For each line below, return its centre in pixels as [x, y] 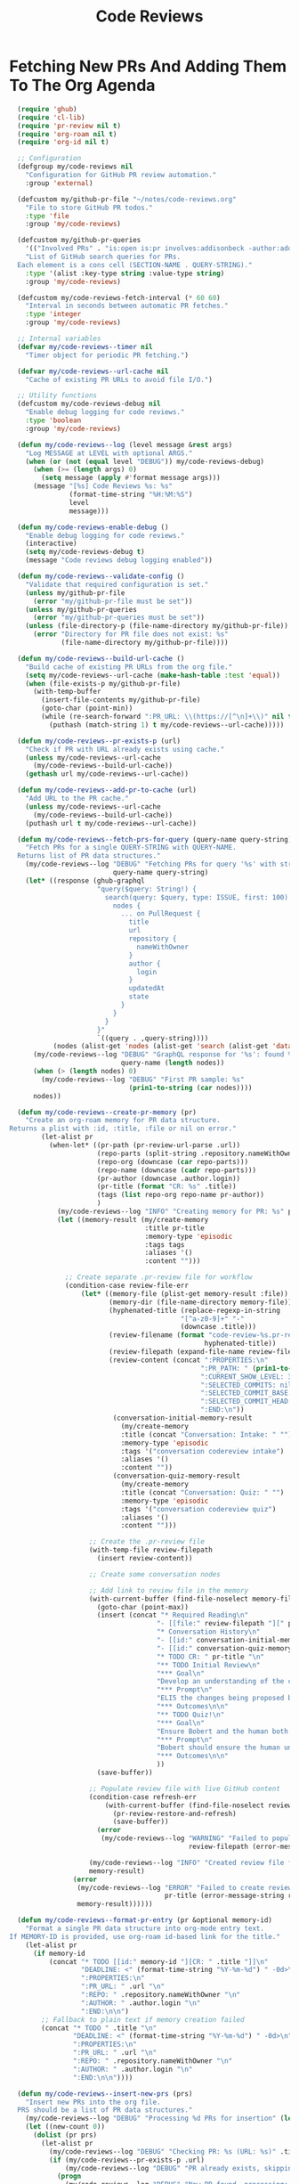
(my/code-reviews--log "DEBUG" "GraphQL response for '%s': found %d [164, 1055]
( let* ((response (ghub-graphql [85, 880]
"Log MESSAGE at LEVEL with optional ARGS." [109, 453]
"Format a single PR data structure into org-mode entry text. [145, 1929]
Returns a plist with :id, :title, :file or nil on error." [123, 1129]
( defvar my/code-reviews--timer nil [85, 346]
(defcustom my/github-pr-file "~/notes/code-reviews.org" [127, 199]
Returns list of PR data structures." [89, 856]
